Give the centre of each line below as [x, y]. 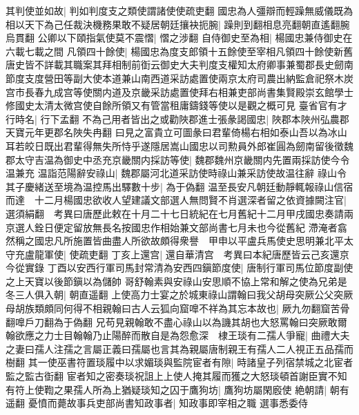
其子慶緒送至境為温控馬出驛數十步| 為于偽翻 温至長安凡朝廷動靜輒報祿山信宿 [179, 186]
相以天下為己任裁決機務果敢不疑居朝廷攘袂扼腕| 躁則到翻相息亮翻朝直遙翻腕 [178, 24]
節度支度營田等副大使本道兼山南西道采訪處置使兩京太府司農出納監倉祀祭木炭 [179, 78]
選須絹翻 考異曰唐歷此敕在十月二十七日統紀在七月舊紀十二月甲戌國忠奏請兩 [179, 213]
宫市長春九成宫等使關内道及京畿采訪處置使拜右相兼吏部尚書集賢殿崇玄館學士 [179, 91]
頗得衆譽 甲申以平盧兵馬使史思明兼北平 [252, 241]
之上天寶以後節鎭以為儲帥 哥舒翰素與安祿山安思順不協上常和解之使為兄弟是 [176, 281]
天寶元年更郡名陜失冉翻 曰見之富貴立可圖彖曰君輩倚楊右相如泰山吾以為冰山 [176, 132]
